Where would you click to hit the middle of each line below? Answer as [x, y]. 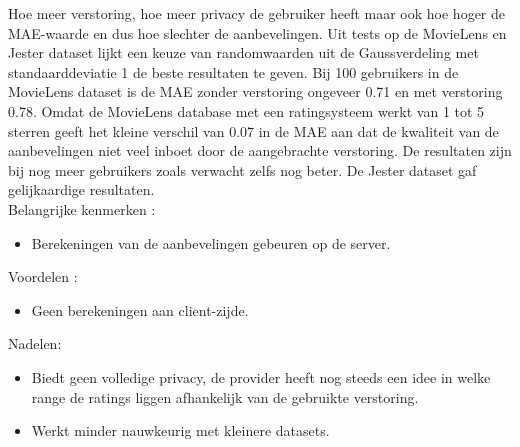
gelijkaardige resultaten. [81, 189]
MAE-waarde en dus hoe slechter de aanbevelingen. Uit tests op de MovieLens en [257, 32]
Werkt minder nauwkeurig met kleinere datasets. [180, 430]
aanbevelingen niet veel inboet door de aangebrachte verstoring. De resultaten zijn [260, 150]
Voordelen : [43, 276]
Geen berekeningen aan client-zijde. [140, 309]
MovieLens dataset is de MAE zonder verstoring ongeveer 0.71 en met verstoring [255, 91]
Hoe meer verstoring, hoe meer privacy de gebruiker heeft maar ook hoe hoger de [256, 13]
